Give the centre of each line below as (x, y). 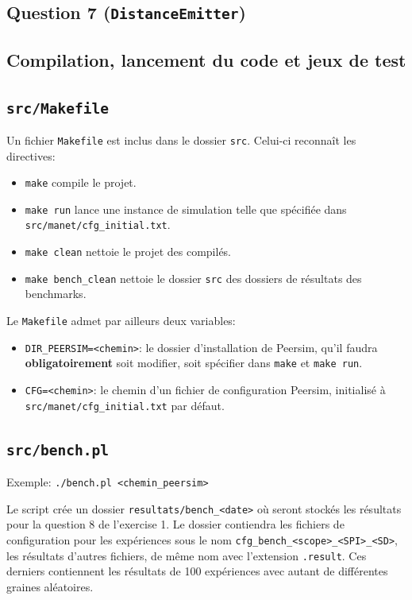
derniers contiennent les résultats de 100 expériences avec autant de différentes (197, 571)
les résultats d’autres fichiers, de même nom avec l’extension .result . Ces (187, 555)
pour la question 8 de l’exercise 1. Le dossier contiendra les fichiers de (175, 524)
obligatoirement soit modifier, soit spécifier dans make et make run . (194, 363)
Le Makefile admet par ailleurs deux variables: (121, 321)
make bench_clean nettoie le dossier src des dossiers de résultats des (193, 278)
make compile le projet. (81, 182)
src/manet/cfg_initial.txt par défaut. (125, 405)
